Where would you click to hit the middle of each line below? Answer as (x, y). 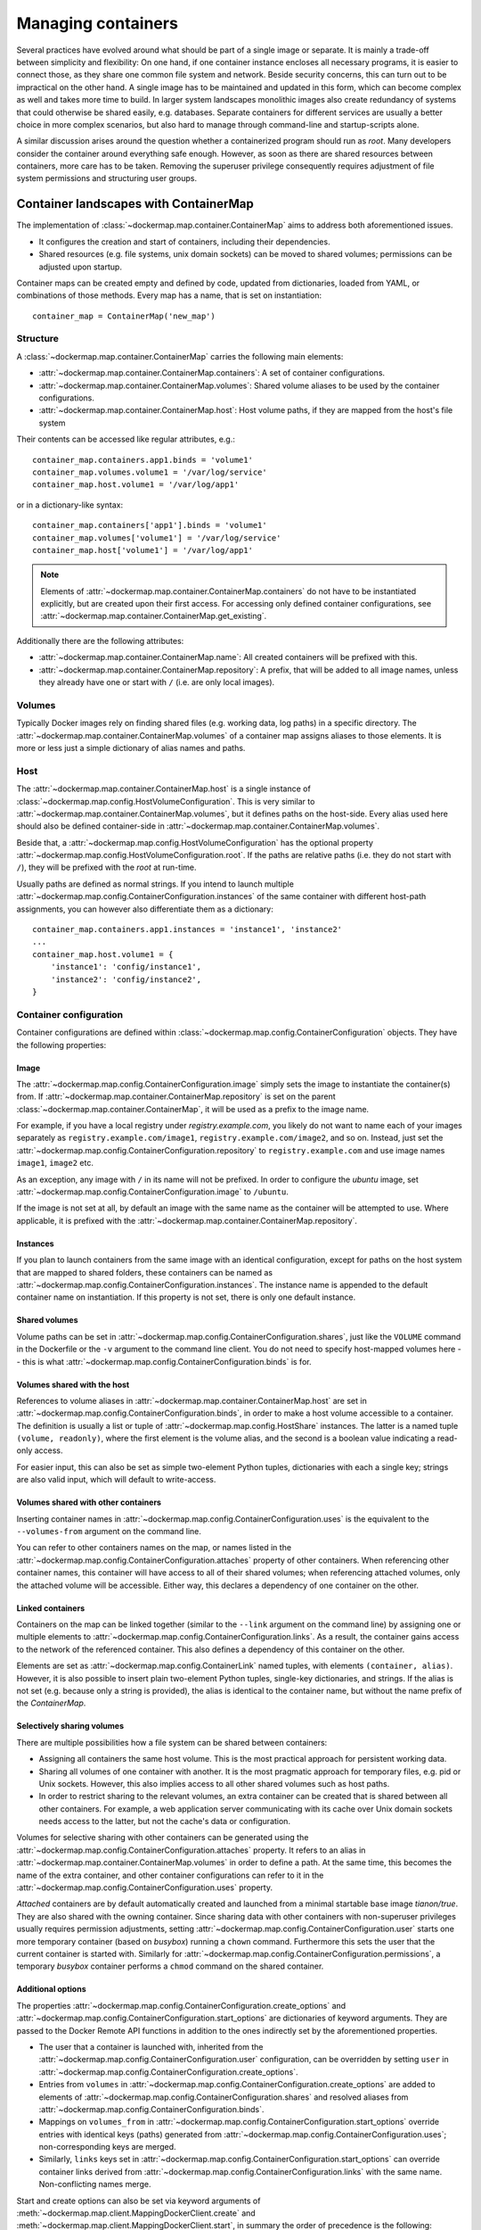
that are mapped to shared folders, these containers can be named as (145, 1272)
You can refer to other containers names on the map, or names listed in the (154, 1548)
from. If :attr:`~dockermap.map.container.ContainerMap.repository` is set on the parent (176, 1096)
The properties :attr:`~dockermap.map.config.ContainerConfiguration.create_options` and (181, 2005)
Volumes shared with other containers (89, 1502)
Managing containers (97, 23)
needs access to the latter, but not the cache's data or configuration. (165, 1821)
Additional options (51, 1989)
